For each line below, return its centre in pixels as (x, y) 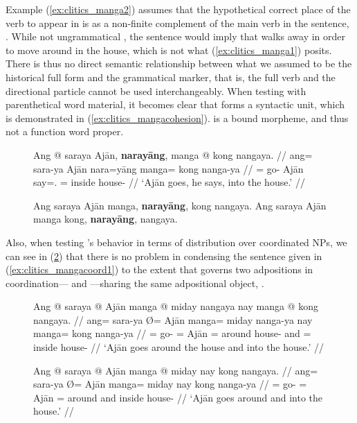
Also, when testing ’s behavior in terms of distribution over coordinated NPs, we (176, 242)
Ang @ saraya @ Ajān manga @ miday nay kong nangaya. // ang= (176, 370)
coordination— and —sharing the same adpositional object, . (135, 283)
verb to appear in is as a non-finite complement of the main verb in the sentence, (177, 23)
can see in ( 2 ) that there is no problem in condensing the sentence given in (164, 256)
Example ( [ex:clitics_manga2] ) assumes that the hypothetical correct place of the (178, 9)
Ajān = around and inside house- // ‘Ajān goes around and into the (178, 397)
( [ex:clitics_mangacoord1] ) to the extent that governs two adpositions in (159, 269)
